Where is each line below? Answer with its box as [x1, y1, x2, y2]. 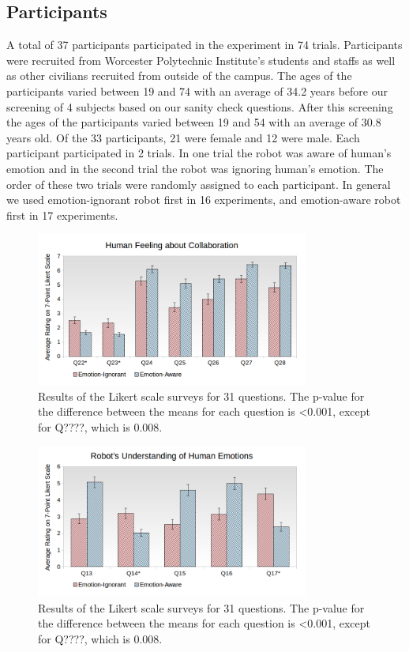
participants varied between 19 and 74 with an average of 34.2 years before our [6, 82, 388, 99]
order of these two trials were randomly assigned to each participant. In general [6, 175, 391, 192]
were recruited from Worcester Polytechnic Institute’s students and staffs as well [6, 51, 396, 68]
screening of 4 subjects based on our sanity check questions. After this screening [6, 98, 393, 115]
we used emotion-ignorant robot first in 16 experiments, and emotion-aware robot [6, 191, 401, 208]
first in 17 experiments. [6, 206, 118, 223]
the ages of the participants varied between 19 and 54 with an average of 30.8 [6, 114, 381, 130]
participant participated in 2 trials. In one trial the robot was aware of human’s [6, 145, 392, 161]
